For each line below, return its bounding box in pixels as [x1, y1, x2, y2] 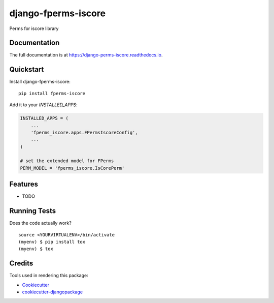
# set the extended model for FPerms [20, 158, 114, 164]
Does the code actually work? [9, 220, 72, 226]
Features [9, 180, 38, 189]
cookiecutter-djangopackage [22, 289, 83, 295]
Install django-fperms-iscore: [9, 79, 71, 85]
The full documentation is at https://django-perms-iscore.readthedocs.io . [9, 52, 163, 58]
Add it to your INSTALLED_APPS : [9, 102, 78, 108]
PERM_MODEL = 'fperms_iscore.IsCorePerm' [20, 165, 125, 171]
